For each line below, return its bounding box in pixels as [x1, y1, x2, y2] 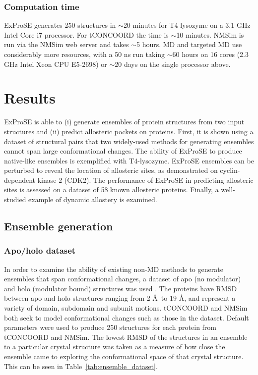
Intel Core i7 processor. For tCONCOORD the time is [4, 29, 169, 40]
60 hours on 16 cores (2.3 [172, 49, 249, 59]
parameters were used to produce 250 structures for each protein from [4, 322, 217, 332]
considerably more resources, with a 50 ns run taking [4, 49, 165, 59]
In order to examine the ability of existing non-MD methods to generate [4, 264, 223, 274]
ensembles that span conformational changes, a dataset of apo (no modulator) [4, 273, 241, 284]
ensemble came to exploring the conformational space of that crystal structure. [4, 351, 244, 361]
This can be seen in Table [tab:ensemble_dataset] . [4, 361, 158, 371]
